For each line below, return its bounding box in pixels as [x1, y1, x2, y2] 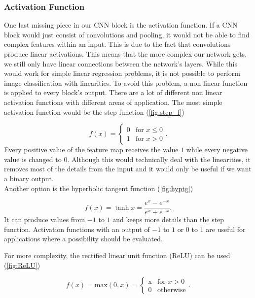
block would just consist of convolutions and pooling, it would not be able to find [4, 29, 250, 39]
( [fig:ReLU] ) [4, 260, 40, 270]
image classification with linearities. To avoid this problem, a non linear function [4, 77, 248, 88]
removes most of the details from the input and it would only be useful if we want [4, 164, 252, 174]
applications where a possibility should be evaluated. [4, 233, 163, 244]
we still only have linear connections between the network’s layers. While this [4, 58, 237, 68]
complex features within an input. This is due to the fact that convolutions [4, 39, 231, 49]
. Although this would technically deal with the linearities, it [67, 154, 251, 164]
